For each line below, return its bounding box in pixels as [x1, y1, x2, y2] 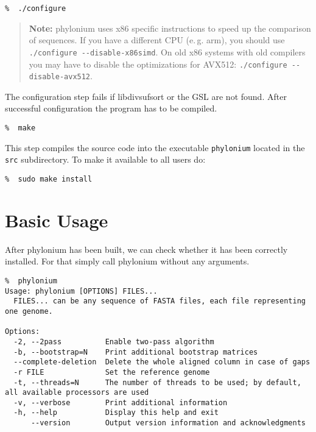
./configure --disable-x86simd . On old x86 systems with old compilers [29, 45, 306, 58]
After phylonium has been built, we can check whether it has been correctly [5, 243, 288, 255]
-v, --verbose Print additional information [13, 398, 228, 407]
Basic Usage [5, 207, 108, 232]
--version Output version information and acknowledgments [30, 419, 306, 428]
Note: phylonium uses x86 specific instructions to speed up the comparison [29, 21, 311, 34]
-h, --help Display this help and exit [13, 408, 219, 417]
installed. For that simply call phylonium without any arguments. [5, 255, 250, 267]
